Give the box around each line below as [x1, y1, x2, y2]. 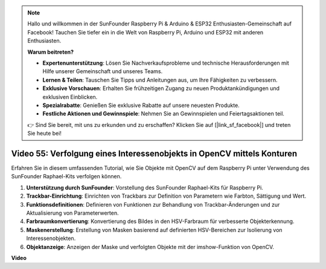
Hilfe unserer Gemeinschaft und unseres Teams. [42, 68, 163, 75]
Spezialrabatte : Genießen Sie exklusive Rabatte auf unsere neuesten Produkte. [42, 102, 240, 109]
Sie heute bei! [27, 130, 62, 137]
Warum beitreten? [27, 48, 74, 56]
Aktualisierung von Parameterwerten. [26, 209, 119, 216]
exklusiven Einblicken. [42, 93, 98, 100]
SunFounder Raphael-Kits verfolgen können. [11, 173, 122, 180]
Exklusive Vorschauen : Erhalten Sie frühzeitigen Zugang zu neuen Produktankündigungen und [42, 85, 280, 92]
